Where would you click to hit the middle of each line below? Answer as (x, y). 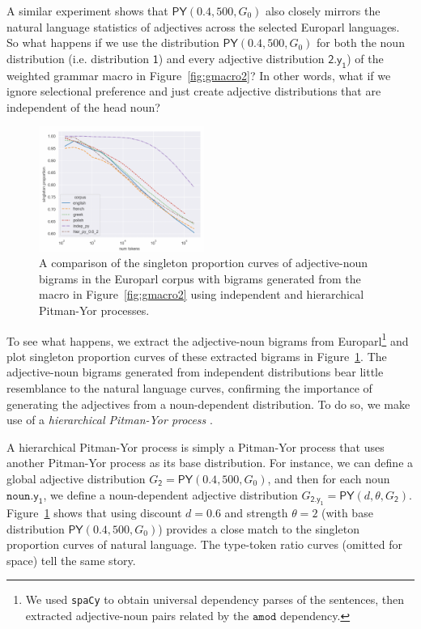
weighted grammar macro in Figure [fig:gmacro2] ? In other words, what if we (199, 75)
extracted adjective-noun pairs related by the (137, 615)
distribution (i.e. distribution (78, 58)
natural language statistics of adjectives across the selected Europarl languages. (203, 26)
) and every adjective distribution (241, 58)
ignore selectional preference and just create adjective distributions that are (194, 91)
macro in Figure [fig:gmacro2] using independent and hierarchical (202, 294)
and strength (256, 512)
